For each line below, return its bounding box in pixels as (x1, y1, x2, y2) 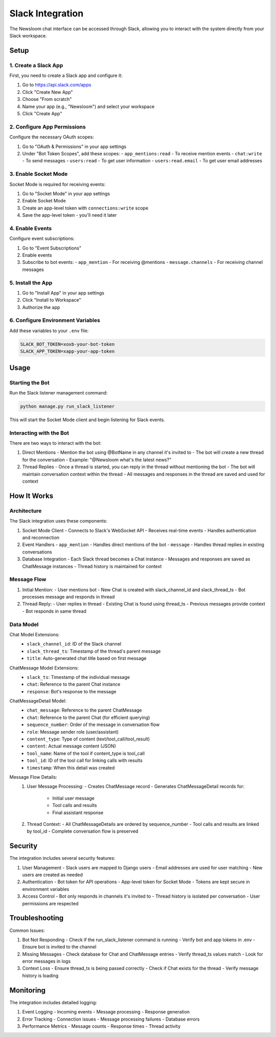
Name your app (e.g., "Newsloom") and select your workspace (22, 103, 155, 110)
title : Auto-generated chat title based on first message (27, 655, 147, 661)
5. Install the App (9, 279, 53, 286)
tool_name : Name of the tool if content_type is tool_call (27, 750, 145, 756)
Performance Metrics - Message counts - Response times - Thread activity (22, 1023, 181, 1029)
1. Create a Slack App (9, 61, 63, 69)
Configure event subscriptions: (9, 236, 75, 242)
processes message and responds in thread (22, 594, 115, 600)
